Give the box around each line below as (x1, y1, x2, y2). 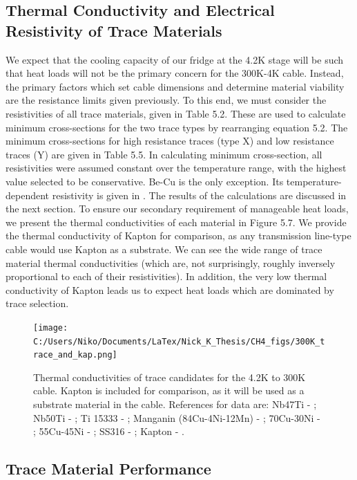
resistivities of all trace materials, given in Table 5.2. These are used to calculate (6, 106, 346, 120)
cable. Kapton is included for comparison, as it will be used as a (33, 383, 305, 398)
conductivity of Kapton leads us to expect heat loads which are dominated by (6, 282, 334, 297)
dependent (6, 187, 50, 202)
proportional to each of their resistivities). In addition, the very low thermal (6, 269, 327, 284)
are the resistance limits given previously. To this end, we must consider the (6, 93, 327, 107)
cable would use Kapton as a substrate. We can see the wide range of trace (6, 241, 322, 256)
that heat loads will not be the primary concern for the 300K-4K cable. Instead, (6, 66, 344, 80)
